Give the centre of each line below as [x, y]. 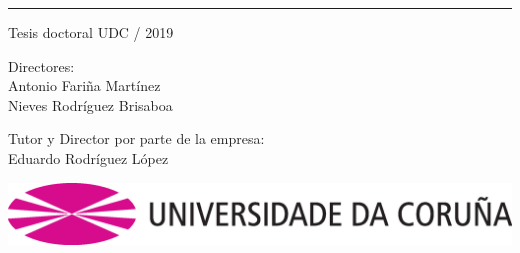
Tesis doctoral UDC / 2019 [91, 32]
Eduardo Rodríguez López [88, 157]
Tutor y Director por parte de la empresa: [136, 138]
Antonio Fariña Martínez [84, 85]
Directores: [41, 65]
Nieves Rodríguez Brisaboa [90, 104]
